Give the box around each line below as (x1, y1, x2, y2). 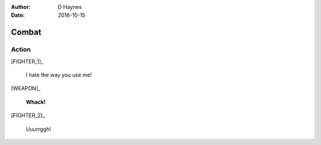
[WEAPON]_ (11, 85, 41, 92)
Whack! (26, 98, 46, 105)
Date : (11, 12, 25, 19)
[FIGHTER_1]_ (11, 58, 44, 65)
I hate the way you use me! (26, 71, 92, 78)
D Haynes (58, 4, 82, 10)
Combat (11, 27, 42, 37)
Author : (11, 4, 31, 10)
